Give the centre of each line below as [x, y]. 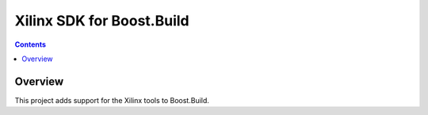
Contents [31, 44]
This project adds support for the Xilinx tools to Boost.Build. [112, 100]
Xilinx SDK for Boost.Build [102, 21]
